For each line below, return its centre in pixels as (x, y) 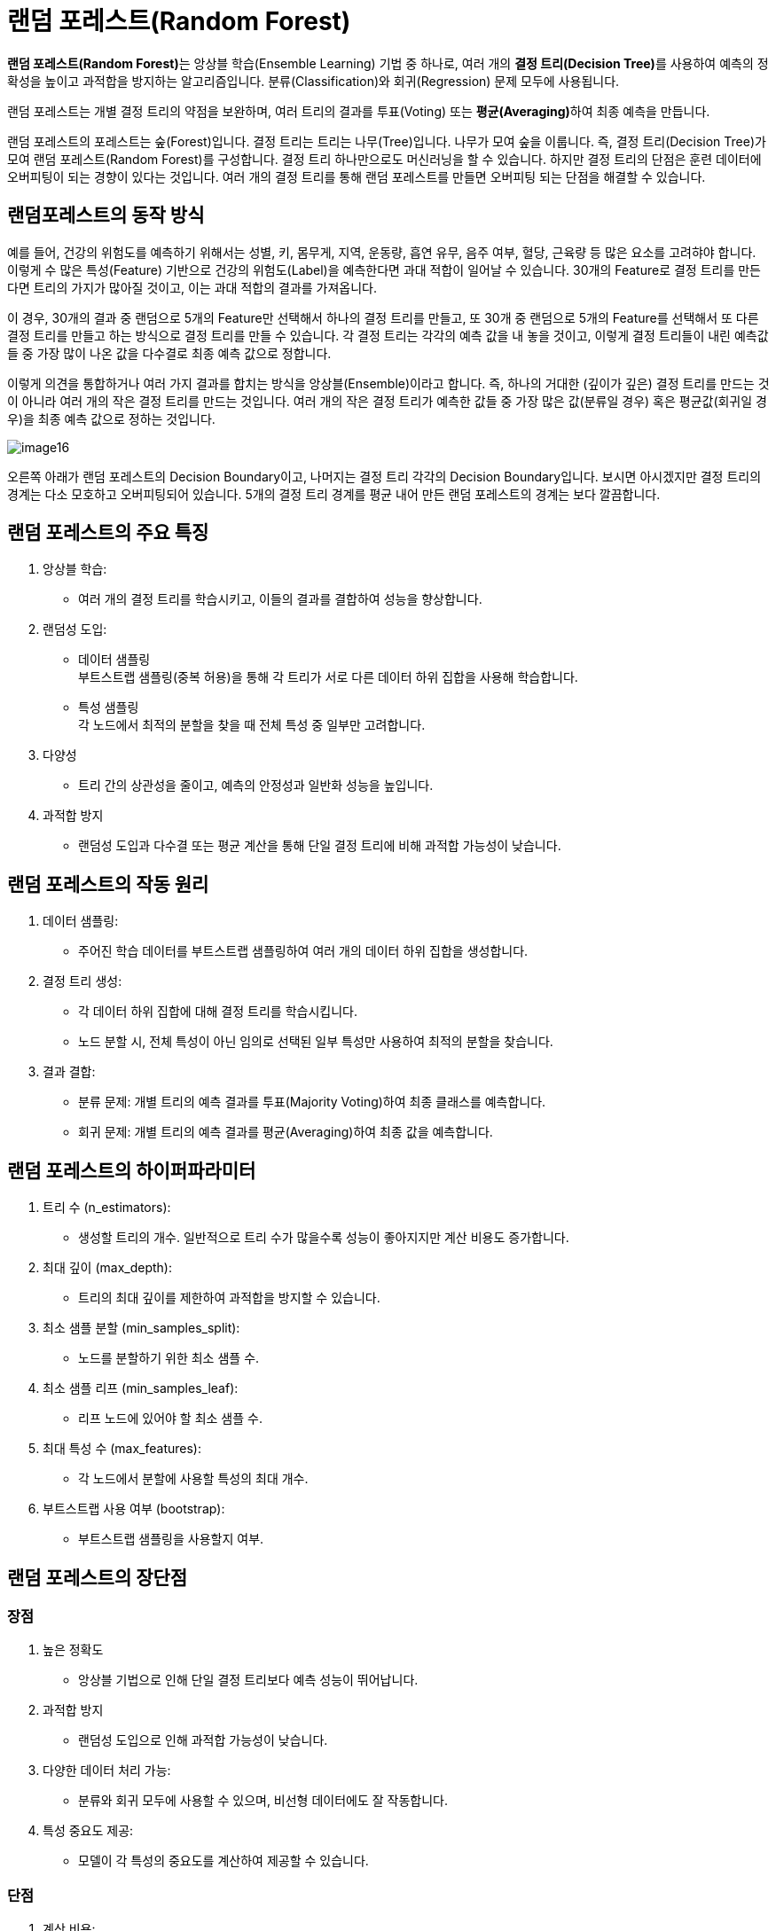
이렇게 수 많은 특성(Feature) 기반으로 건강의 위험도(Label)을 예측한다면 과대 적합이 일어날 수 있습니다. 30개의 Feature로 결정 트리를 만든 (384, 270)
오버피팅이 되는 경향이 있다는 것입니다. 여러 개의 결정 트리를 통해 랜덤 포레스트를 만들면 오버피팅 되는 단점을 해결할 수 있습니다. (357, 176)
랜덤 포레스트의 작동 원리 (108, 884)
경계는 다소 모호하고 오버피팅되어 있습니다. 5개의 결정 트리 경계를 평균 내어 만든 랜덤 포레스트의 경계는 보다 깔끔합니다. (334, 494)
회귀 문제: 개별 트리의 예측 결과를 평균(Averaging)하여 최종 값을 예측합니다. (286, 1132)
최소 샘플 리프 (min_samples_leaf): (141, 1388)
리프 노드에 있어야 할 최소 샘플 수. (170, 1419)
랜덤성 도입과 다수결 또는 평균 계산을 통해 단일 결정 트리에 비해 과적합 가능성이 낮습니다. (320, 846)
